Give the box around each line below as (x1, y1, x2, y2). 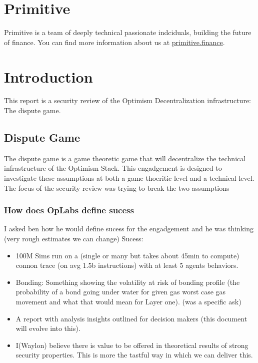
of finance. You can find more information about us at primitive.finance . (4, 37, 225, 47)
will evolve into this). (15, 323, 80, 333)
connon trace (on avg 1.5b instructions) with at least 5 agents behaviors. (15, 260, 238, 270)
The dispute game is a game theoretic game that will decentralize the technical (4, 153, 246, 163)
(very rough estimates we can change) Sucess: (4, 233, 143, 244)
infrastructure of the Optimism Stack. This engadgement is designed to (4, 163, 222, 173)
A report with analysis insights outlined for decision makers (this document (15, 313, 247, 323)
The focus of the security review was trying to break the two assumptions (4, 182, 229, 193)
